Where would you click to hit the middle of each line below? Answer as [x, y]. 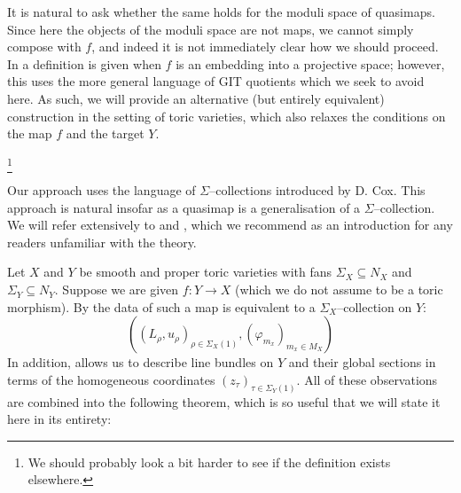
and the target [105, 133]
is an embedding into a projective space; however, [310, 63]
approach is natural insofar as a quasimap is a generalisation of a [184, 207]
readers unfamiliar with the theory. [102, 242]
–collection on [375, 306]
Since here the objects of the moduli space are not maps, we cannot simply [211, 29]
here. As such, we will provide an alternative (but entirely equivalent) [196, 98]
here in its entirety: [59, 419]
